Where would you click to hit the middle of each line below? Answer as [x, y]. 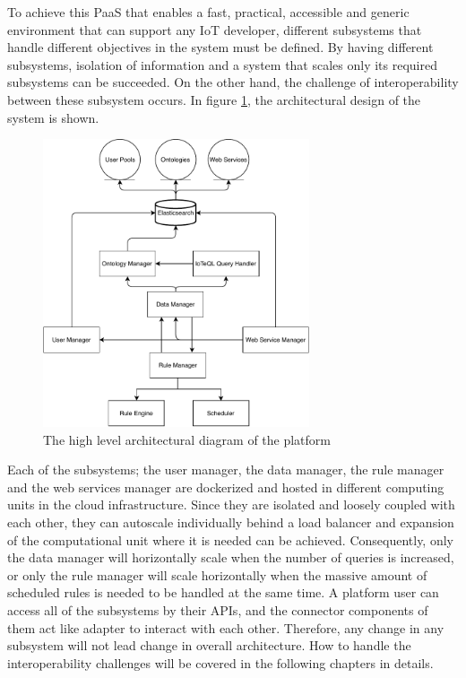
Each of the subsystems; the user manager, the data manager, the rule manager [226, 469]
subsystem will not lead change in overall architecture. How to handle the [209, 645]
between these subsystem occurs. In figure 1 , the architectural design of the [214, 99]
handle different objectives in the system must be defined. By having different [220, 47]
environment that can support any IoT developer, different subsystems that [215, 29]
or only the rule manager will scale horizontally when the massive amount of [217, 574]
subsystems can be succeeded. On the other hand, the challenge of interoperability [233, 82]
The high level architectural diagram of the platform [187, 439]
